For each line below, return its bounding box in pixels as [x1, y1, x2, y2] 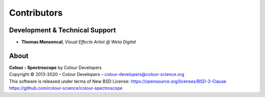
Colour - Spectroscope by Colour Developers [9, 64, 102, 71]
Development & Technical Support [9, 26, 116, 34]
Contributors [9, 7, 63, 18]
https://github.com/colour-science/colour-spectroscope [9, 85, 123, 91]
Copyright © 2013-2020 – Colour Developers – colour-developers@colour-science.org [9, 72, 185, 77]
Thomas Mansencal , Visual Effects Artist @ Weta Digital [21, 39, 136, 45]
